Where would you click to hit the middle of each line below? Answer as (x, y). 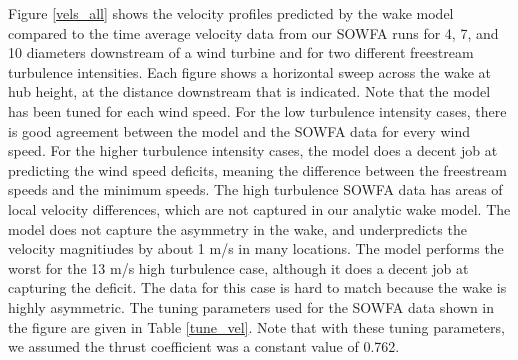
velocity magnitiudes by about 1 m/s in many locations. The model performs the (256, 248)
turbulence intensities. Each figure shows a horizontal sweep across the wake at (250, 71)
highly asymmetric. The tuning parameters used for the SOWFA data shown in (251, 306)
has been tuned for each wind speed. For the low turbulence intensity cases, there (257, 110)
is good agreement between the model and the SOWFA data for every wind (239, 130)
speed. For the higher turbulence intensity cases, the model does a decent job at (253, 150)
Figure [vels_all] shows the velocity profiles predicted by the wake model (231, 13)
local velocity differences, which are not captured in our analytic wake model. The (259, 208)
